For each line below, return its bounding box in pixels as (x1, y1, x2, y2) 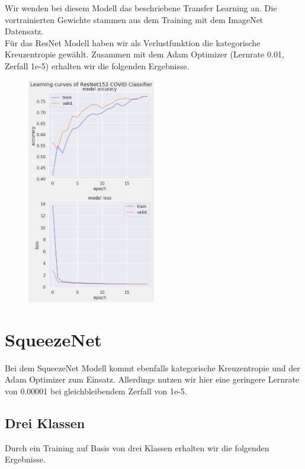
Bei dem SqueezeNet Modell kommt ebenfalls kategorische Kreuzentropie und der (5, 361, 300, 374)
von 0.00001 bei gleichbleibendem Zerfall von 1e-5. (5, 384, 187, 397)
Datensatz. (5, 25, 44, 37)
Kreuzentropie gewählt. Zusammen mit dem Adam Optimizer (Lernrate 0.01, (5, 48, 284, 60)
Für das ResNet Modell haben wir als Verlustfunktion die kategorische (5, 36, 261, 49)
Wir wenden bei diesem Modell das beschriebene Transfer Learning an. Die (5, 2, 277, 14)
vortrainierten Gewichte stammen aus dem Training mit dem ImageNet (5, 13, 264, 25)
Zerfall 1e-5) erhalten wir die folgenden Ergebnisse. (5, 59, 190, 72)
